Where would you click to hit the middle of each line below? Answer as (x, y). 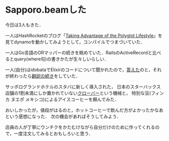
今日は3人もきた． (24, 25)
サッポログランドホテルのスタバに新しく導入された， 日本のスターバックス (83, 86)
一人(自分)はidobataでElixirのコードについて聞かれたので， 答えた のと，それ (83, 69)
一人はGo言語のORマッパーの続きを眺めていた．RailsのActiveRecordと (79, 53)
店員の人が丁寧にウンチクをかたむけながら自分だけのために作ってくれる (80, 127)
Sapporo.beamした (46, 10)
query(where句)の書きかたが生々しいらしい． (61, 59)
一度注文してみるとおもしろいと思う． (53, 133)
